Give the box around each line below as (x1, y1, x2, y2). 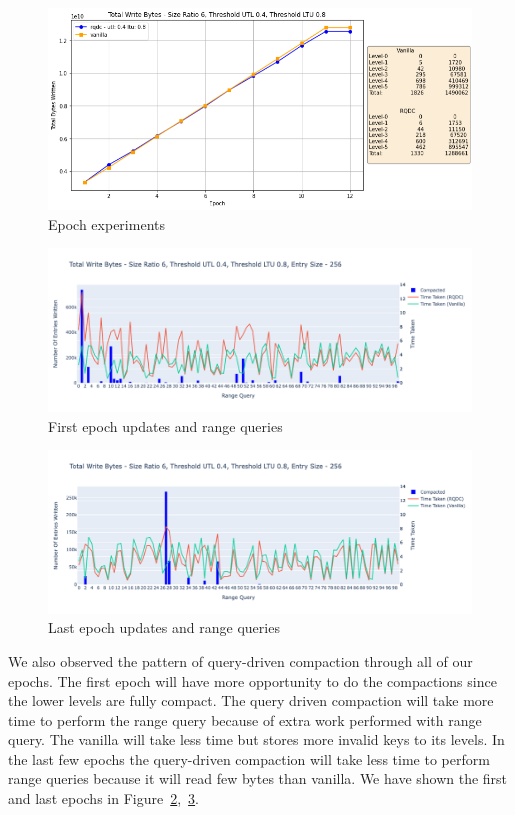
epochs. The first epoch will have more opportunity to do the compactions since (8, 670, 497, 691)
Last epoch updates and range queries (48, 617, 280, 638)
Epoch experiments (48, 213, 165, 234)
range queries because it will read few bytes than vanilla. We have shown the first (8, 768, 508, 789)
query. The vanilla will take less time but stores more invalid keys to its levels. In (8, 729, 505, 750)
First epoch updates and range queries (48, 415, 283, 436)
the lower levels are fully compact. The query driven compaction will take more (8, 690, 494, 711)
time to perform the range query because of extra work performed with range (8, 709, 482, 730)
